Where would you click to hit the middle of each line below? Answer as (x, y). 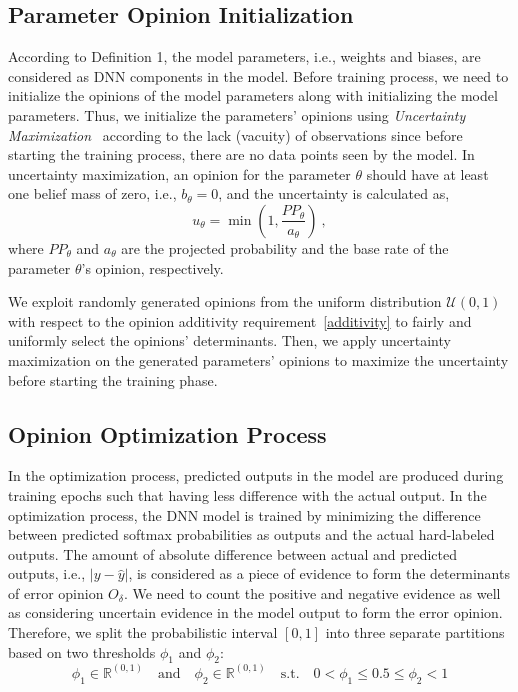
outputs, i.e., (47, 573)
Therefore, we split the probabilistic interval (143, 632)
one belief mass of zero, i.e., (92, 193)
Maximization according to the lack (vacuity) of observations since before (235, 134)
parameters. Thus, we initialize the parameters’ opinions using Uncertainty (237, 114)
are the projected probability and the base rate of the (285, 247)
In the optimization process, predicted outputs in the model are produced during (256, 475)
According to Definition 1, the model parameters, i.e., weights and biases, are (244, 56)
